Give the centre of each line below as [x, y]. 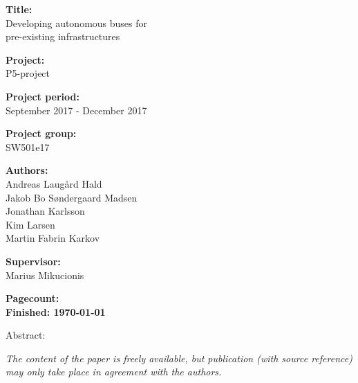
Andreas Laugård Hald [54, 183]
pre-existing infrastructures [63, 36]
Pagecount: [32, 298]
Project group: [41, 133]
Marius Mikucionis [45, 275]
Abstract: [26, 335]
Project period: [43, 96]
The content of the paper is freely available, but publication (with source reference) [179, 358]
